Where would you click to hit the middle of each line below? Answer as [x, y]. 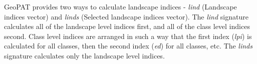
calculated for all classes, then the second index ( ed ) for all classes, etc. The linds [128, 46]
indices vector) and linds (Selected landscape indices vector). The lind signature [126, 16]
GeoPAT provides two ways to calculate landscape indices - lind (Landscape [120, 6]
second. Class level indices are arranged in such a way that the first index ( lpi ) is [128, 36]
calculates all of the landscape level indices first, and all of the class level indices [127, 26]
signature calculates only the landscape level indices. [84, 55]
